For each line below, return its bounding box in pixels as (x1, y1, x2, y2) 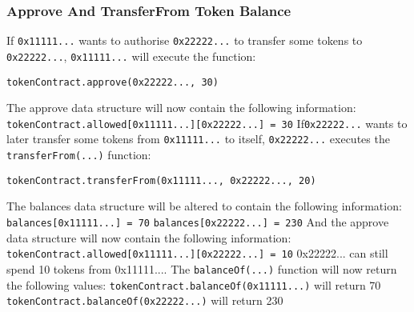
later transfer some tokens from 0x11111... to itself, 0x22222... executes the (6, 130, 390, 147)
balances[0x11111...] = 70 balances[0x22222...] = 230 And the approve (6, 214, 389, 230)
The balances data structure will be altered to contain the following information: (6, 198, 402, 214)
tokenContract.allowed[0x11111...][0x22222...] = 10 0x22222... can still (6, 245, 388, 262)
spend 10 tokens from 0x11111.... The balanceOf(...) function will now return (6, 260, 397, 277)
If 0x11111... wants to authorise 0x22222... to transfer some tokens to (6, 32, 363, 49)
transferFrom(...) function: (6, 146, 151, 163)
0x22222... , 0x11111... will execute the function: (6, 47, 256, 64)
